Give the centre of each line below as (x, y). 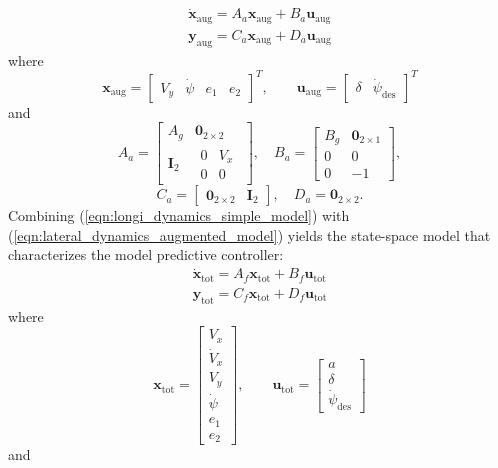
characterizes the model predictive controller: (146, 254)
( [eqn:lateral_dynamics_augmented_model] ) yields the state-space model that (249, 234)
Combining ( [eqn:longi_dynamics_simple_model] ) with (179, 215)
